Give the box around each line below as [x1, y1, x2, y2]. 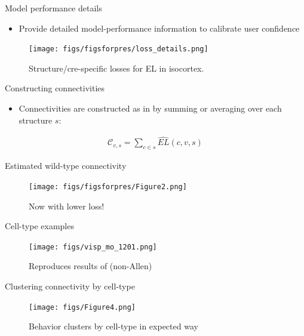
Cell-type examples [5, 220, 74, 232]
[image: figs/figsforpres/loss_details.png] [29, 45, 208, 54]
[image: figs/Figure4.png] [29, 303, 136, 312]
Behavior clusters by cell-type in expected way [29, 320, 198, 332]
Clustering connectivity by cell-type [5, 279, 135, 292]
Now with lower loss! [29, 199, 105, 212]
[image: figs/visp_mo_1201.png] [29, 242, 157, 251]
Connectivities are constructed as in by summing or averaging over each [19, 102, 282, 115]
